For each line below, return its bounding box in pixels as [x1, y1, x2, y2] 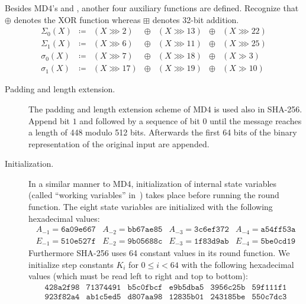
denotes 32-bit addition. [152, 13, 239, 25]
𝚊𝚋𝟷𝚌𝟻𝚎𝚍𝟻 [86, 293, 121, 302]
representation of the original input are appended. [28, 137, 210, 150]
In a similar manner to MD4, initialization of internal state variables [28, 177, 277, 189]
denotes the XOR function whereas [14, 13, 141, 25]
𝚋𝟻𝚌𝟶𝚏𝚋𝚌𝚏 [127, 283, 163, 292]
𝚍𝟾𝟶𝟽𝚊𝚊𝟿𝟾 [127, 293, 163, 302]
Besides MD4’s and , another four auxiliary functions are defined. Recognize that [5, 2, 299, 14]
